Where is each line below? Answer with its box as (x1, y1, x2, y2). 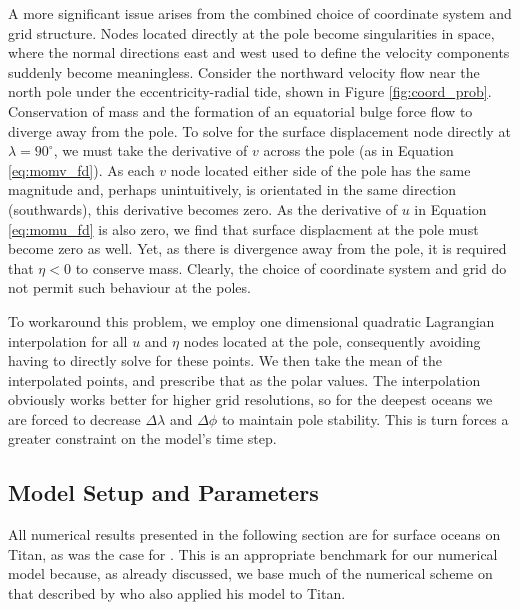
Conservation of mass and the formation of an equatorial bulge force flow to (8, 100, 473, 121)
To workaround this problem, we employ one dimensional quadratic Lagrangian (8, 310, 495, 331)
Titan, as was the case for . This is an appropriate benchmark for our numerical (8, 543, 498, 564)
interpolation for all (8, 330, 128, 351)
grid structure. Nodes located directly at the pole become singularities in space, (8, 22, 495, 43)
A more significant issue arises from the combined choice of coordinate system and (8, 3, 512, 23)
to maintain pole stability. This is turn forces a (221, 408, 509, 429)
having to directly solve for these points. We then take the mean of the (8, 350, 442, 371)
